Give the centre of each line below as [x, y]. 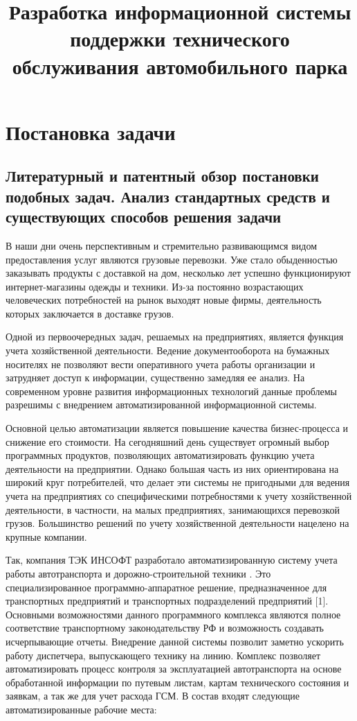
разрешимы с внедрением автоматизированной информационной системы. [161, 405]
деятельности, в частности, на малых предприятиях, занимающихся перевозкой [173, 509]
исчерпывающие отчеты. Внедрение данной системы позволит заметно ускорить [175, 641]
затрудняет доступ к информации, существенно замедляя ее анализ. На [155, 377]
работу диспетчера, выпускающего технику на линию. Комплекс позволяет [163, 655]
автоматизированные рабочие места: [81, 709]
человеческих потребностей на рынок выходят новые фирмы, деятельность [164, 300]
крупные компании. [46, 536]
